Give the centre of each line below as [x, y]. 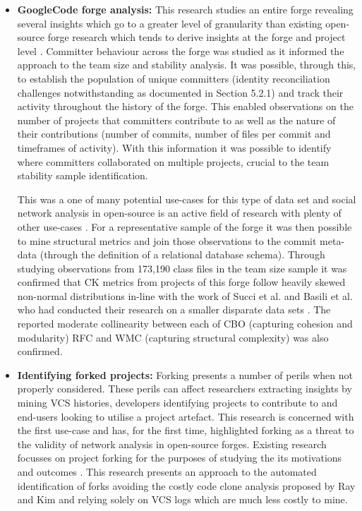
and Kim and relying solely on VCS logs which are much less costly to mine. [182, 499]
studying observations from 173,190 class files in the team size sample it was [182, 268]
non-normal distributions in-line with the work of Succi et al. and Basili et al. [185, 295]
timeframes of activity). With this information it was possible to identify [174, 147]
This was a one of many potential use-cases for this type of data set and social [187, 199]
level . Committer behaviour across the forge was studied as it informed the [181, 50]
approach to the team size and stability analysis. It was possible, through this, [187, 65]
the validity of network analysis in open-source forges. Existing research [172, 444]
